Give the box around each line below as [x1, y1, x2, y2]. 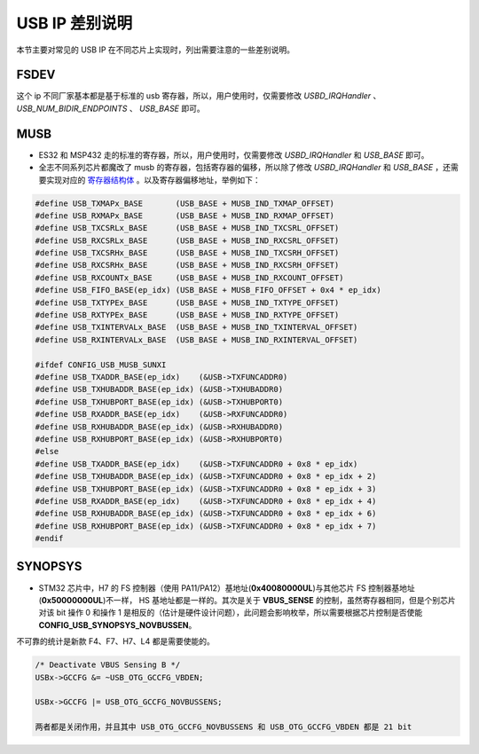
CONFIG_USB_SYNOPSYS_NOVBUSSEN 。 [38, 619, 197, 630]
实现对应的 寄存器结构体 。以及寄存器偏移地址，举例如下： [45, 174, 261, 185]
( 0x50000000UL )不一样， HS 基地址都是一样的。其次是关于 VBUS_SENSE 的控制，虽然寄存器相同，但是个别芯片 [38, 594, 456, 605]
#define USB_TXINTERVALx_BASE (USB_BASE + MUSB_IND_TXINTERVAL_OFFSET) [35, 322, 358, 333]
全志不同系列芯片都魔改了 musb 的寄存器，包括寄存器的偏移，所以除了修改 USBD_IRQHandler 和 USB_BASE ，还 [38, 162, 452, 173]
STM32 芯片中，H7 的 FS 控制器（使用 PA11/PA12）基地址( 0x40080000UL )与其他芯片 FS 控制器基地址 [38, 582, 416, 593]
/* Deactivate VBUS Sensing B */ [35, 660, 181, 670]
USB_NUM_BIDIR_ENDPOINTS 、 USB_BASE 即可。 [16, 103, 205, 114]
